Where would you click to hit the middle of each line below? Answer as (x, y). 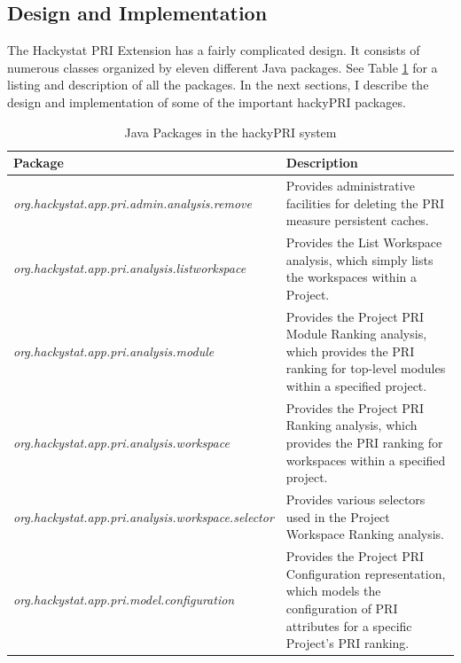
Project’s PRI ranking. (348, 643)
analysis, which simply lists (359, 259)
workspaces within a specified (366, 460)
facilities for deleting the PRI (365, 203)
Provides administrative (350, 186)
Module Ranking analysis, (356, 334)
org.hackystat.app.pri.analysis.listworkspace (130, 268)
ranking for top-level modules (366, 368)
